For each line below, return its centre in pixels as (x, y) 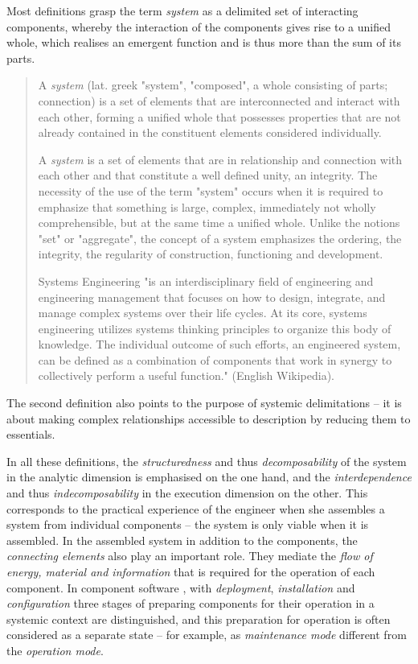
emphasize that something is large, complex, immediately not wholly (207, 206)
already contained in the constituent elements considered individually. (210, 132)
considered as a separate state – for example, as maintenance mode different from (207, 635)
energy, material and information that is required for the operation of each (191, 571)
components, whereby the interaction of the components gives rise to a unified (199, 26)
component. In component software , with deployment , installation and (181, 587)
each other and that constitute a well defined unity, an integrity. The (208, 175)
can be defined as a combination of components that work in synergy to (215, 359)
